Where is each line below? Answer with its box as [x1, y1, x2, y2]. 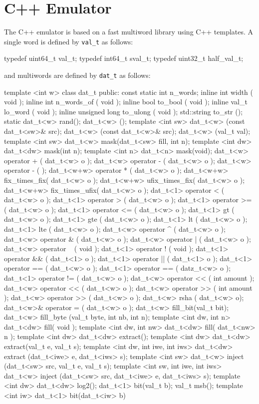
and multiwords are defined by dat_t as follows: [4, 69, 151, 80]
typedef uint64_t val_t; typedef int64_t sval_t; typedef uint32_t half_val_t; [4, 53, 244, 63]
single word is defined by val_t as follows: [4, 36, 133, 46]
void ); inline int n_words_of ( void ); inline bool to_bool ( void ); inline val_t [4, 96, 248, 107]
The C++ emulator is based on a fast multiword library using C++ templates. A [4, 26, 254, 37]
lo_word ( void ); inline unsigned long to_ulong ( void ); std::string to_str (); [4, 106, 243, 116]
